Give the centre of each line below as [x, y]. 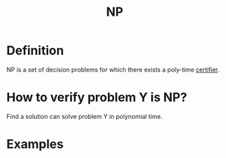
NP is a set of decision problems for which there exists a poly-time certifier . [113, 69]
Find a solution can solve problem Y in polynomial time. [84, 116]
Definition [35, 50]
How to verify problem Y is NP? [97, 98]
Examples [35, 144]
